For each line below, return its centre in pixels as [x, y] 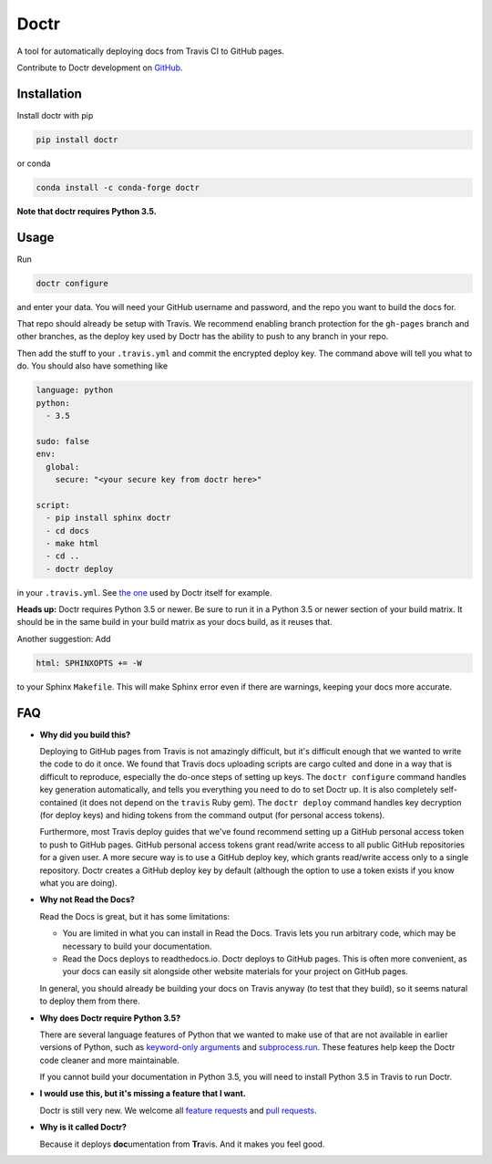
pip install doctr [77, 140]
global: [63, 467]
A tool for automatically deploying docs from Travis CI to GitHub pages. [151, 51]
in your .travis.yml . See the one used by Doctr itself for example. [144, 592]
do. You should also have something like [92, 366]
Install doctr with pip [55, 115]
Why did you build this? [85, 734]
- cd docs [68, 530]
